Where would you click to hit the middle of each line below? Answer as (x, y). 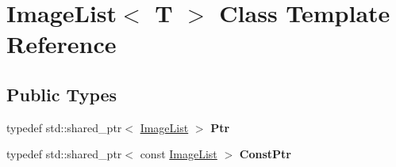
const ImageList (179, 154)
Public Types (62, 94)
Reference (62, 44)
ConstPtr (265, 154)
